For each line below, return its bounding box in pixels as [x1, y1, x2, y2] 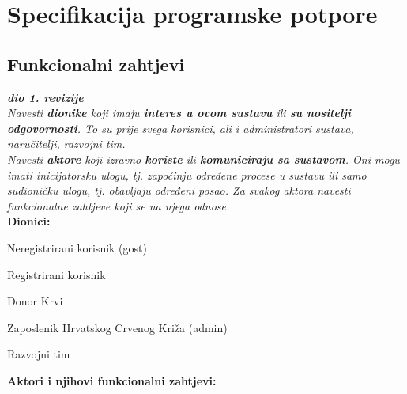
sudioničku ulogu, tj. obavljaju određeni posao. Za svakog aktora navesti [7, 182, 351, 199]
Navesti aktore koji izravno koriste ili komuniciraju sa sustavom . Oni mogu [7, 150, 400, 167]
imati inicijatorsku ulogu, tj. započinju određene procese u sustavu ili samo [7, 166, 367, 183]
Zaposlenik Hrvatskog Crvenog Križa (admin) [7, 319, 228, 335]
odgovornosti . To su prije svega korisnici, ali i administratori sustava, [7, 119, 354, 136]
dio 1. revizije [7, 89, 84, 105]
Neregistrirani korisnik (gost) [7, 239, 147, 256]
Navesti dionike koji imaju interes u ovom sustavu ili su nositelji [7, 104, 352, 121]
